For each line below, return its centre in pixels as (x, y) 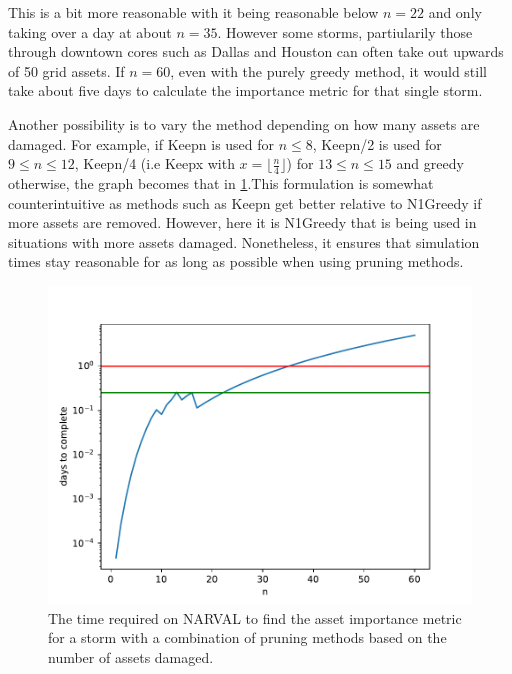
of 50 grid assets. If (66, 70)
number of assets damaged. (131, 656)
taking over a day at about (90, 31)
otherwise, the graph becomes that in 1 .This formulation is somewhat (221, 182)
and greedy (430, 163)
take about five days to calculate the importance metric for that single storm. (245, 90)
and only (455, 12)
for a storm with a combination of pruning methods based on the (247, 637)
